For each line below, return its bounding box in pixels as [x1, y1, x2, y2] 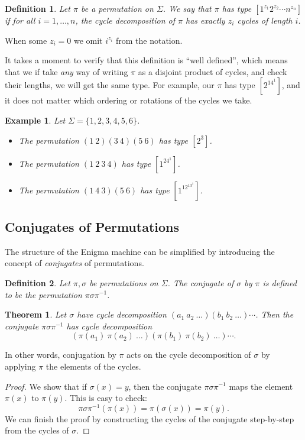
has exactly [186, 14, 225, 26]
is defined [262, 276, 297, 289]
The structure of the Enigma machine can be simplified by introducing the [5, 245, 275, 257]
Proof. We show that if [5, 380, 87, 392]
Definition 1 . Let [5, 2, 70, 14]
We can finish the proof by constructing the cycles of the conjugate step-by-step [5, 412, 294, 425]
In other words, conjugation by [5, 348, 116, 361]
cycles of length [237, 14, 293, 26]
